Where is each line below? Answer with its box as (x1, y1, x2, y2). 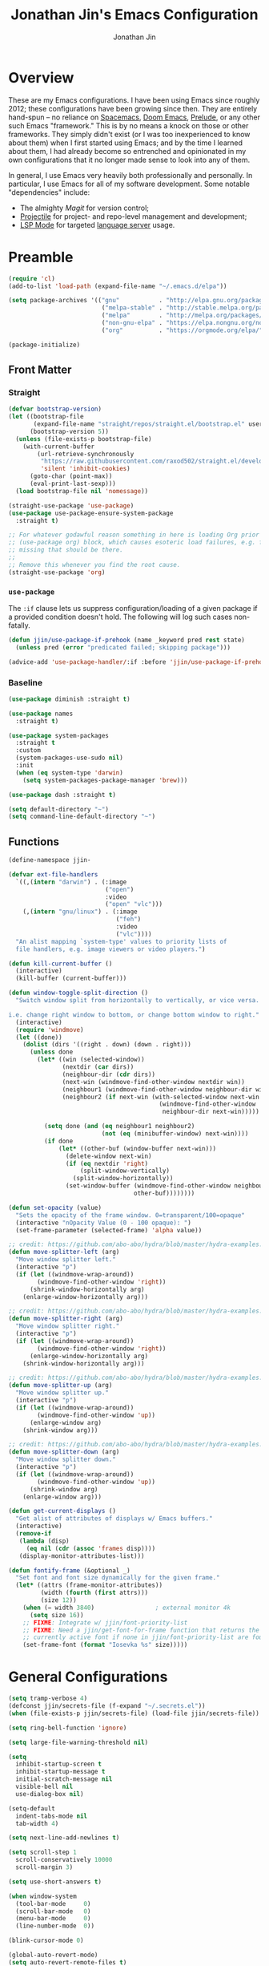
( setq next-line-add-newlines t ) (8, 1834, 120, 1842)
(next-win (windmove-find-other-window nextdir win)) (62, 1078, 246, 1086)
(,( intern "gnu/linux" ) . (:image (22, 908, 138, 916)
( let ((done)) (15, 1033, 62, 1042)
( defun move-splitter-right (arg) (8, 1315, 124, 1323)
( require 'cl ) (8, 274, 56, 282)
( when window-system (8, 1892, 78, 1900)
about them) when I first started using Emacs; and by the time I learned (8, 138, 243, 148)
